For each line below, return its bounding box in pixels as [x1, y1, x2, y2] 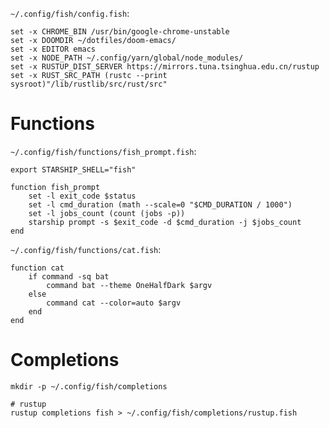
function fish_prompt [10, 182, 101, 192]
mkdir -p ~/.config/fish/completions [10, 381, 168, 392]
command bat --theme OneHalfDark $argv [46, 280, 213, 290]
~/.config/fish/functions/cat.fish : [10, 243, 162, 255]
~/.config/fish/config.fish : [10, 8, 130, 19]
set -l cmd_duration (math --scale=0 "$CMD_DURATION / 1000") [28, 199, 293, 210]
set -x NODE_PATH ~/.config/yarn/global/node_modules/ [10, 53, 244, 63]
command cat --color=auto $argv [46, 298, 182, 308]
